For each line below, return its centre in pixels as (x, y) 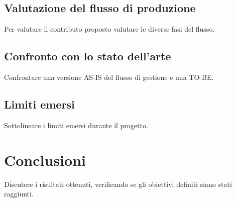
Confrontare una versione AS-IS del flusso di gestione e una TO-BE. (109, 77)
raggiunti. (19, 194)
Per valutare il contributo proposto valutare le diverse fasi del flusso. (109, 29)
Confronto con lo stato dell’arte (88, 56)
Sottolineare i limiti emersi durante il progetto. (76, 125)
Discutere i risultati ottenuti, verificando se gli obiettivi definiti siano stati (118, 184)
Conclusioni (45, 160)
